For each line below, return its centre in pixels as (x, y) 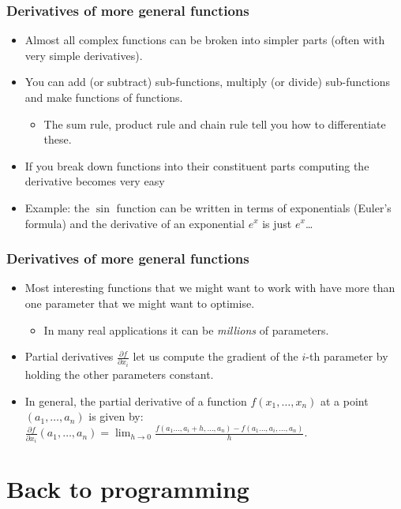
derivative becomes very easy (95, 181)
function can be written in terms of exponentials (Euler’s (254, 207)
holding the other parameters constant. (119, 374)
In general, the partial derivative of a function (136, 400)
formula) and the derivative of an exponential (135, 223)
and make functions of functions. (104, 97)
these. (58, 139)
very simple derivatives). (84, 55)
